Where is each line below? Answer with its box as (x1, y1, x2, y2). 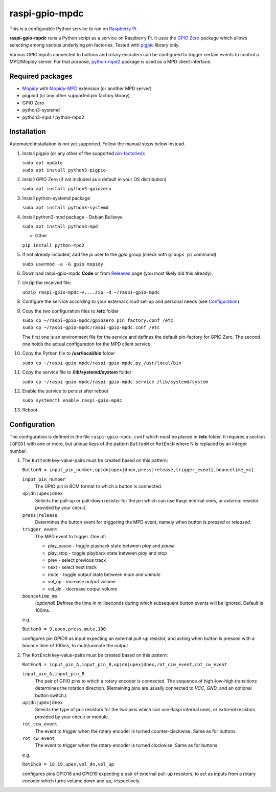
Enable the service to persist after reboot (22, 388, 108, 394)
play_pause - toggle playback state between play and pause (48, 543, 175, 549)
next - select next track (48, 564, 97, 570)
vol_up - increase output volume (48, 579, 116, 585)
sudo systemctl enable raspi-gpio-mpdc (22, 398, 122, 404)
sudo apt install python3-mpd (22, 224, 98, 229)
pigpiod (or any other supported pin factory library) (22, 93, 130, 99)
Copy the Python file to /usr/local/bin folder (22, 350, 115, 357)
